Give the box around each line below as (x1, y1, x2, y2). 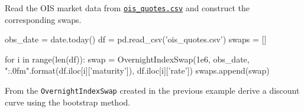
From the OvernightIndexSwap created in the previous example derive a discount (5, 84, 300, 97)
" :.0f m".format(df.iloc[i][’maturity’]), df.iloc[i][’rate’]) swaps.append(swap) (5, 64, 270, 77)
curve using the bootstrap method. (5, 95, 131, 108)
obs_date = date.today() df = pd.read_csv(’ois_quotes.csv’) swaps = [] (5, 33, 267, 45)
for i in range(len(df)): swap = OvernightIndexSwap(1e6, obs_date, (5, 52, 250, 65)
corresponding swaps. (5, 13, 82, 25)
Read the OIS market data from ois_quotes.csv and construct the (5, 2, 250, 14)
